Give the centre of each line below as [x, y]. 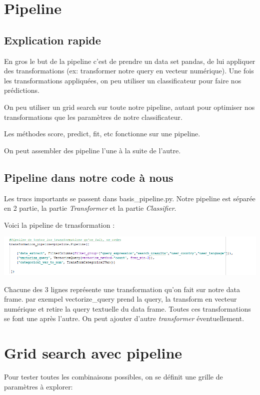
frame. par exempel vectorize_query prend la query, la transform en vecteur [120, 299]
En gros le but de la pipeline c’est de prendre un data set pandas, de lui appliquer [130, 61]
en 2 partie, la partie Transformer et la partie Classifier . [90, 208]
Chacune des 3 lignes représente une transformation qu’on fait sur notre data [122, 289]
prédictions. [22, 90]
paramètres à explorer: [38, 386]
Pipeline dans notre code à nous [89, 177]
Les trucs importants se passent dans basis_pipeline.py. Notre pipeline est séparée [130, 198]
